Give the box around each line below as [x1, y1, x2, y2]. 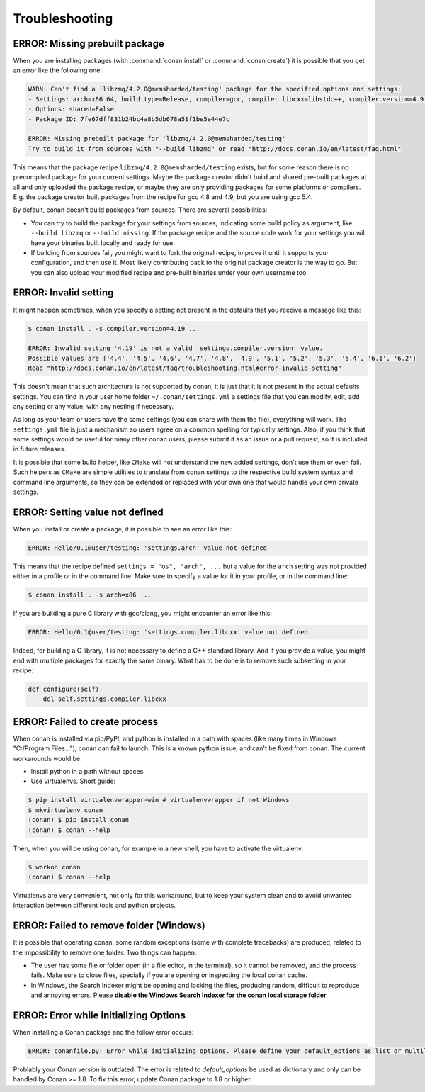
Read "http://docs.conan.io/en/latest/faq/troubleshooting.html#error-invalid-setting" [28, 364, 342, 372]
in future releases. [13, 445, 67, 454]
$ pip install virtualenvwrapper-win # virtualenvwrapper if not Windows [28, 796, 290, 804]
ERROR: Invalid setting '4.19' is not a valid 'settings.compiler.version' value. [28, 344, 324, 352]
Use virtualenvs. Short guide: [30, 777, 116, 786]
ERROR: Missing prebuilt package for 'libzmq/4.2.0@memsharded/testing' [28, 135, 286, 143]
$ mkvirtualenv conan [28, 806, 103, 814]
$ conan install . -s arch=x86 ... [28, 591, 152, 599]
